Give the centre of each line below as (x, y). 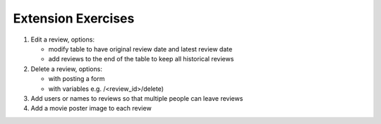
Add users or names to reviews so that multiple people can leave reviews (137, 98)
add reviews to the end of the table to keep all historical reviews (141, 59)
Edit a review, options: (63, 39)
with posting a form (77, 79)
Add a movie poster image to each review (91, 108)
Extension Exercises (74, 18)
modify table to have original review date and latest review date (140, 49)
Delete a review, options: (66, 69)
